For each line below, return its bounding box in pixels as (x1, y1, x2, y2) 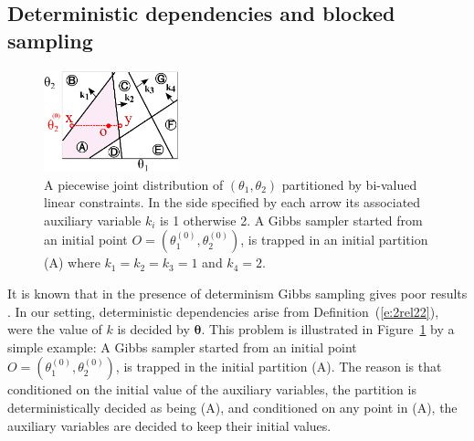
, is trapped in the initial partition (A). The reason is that (115, 357, 442, 376)
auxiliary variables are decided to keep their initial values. (7, 415, 332, 435)
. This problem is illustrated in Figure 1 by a (201, 320, 455, 339)
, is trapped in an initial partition (240, 230, 428, 249)
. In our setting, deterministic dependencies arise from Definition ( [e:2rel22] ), (7, 301, 439, 320)
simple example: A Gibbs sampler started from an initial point (7, 337, 357, 356)
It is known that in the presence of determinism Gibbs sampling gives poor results (7, 284, 468, 303)
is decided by (117, 320, 190, 339)
